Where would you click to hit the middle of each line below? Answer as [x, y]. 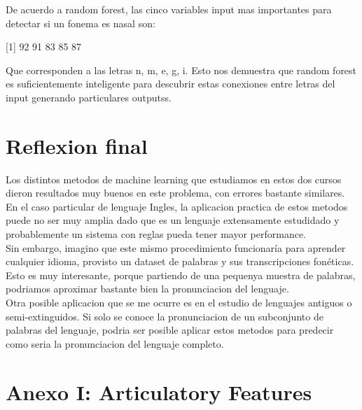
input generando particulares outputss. [89, 97]
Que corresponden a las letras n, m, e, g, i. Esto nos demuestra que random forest [181, 70]
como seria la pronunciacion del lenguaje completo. [115, 343]
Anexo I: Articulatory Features [159, 391]
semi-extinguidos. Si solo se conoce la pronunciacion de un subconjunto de [165, 316]
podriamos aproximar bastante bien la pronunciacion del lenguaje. [147, 289]
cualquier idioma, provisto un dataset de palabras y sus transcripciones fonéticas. [180, 261]
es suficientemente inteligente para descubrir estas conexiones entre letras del [170, 84]
